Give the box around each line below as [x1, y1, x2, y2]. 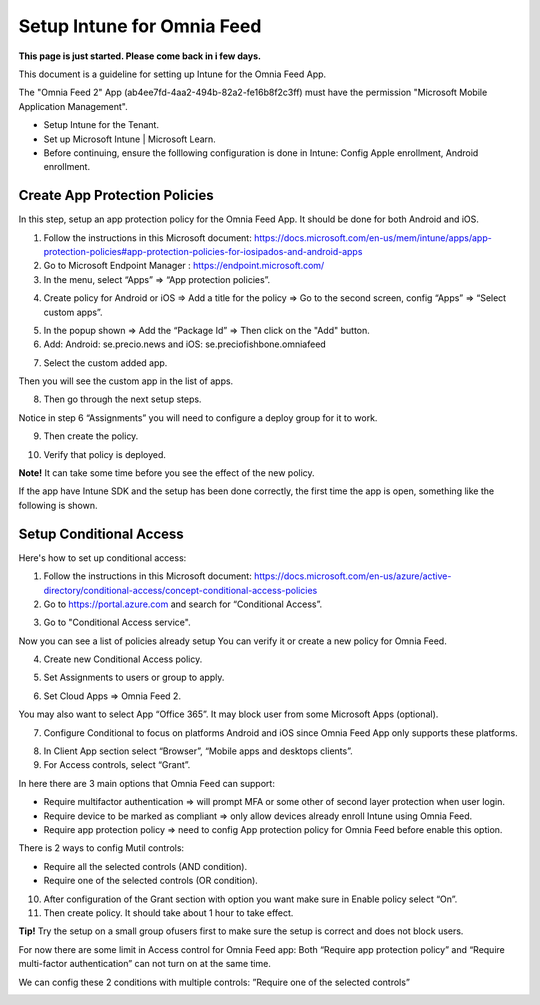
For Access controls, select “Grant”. [43, 759, 191, 771]
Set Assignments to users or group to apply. [43, 671, 225, 684]
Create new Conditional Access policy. [43, 653, 203, 665]
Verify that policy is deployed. [43, 448, 167, 460]
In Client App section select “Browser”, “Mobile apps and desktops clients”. [43, 745, 354, 757]
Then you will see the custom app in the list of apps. [18, 375, 234, 387]
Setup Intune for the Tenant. [43, 119, 160, 131]
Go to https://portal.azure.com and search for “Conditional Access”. [43, 598, 323, 610]
